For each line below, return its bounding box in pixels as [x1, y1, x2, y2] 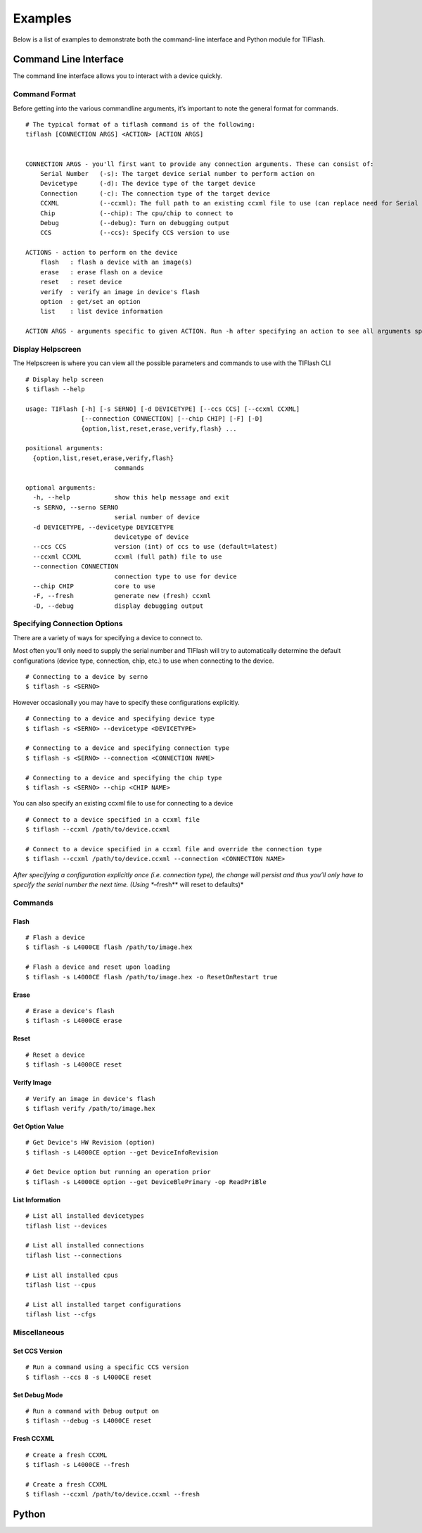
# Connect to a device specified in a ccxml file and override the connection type [25, 845, 323, 853]
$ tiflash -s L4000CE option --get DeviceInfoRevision [25, 1148, 219, 1157]
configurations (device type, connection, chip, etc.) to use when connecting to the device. [13, 656, 274, 665]
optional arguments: [25, 484, 96, 492]
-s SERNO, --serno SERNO [32, 503, 119, 511]
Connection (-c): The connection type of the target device [39, 189, 271, 197]
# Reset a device [25, 1050, 85, 1059]
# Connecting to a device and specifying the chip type [25, 774, 222, 782]
